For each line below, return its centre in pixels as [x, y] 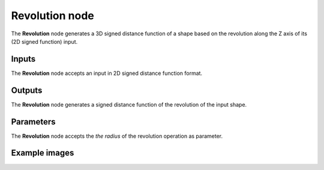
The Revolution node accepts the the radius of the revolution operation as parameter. [117, 136]
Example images [43, 153]
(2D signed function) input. [44, 41]
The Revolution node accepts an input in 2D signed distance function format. [107, 73]
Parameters [33, 122]
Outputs [27, 90]
